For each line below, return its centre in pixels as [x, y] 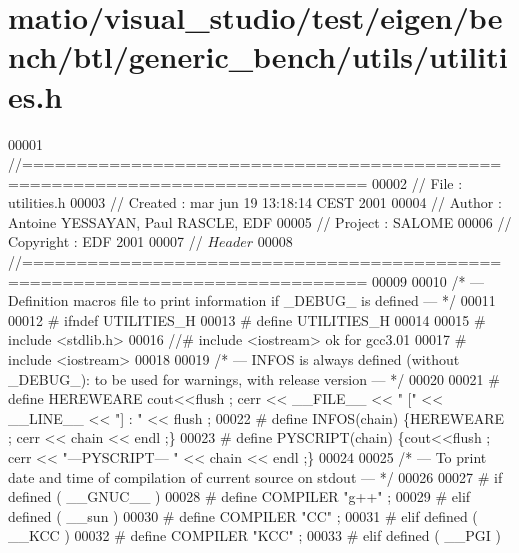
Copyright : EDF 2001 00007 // [105, 241]
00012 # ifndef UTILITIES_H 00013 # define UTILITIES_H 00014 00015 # [247, 319]
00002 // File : [417, 182]
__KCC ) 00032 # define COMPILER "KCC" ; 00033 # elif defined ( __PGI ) [254, 535]
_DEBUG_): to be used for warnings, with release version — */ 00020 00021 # [254, 378]
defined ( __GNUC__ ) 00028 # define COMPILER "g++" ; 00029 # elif [239, 496]
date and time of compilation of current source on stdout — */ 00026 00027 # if [255, 476]
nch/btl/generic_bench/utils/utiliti [258, 56]
